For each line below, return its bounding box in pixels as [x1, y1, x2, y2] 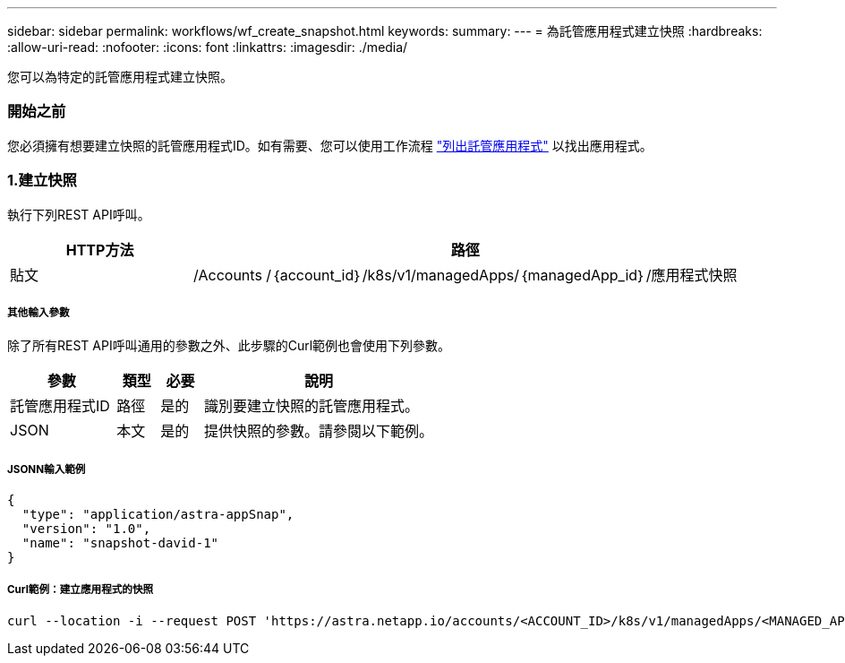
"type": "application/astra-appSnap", [21, 507, 294, 522]
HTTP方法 [65, 240, 134, 259]
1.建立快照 [7, 171, 77, 190]
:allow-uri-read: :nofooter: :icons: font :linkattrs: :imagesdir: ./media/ [7, 39, 408, 55]
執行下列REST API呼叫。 [7, 206, 150, 222]
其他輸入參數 [7, 306, 70, 319]
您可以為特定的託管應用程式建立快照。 [7, 69, 233, 84]
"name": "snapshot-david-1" [21, 536, 219, 551]
